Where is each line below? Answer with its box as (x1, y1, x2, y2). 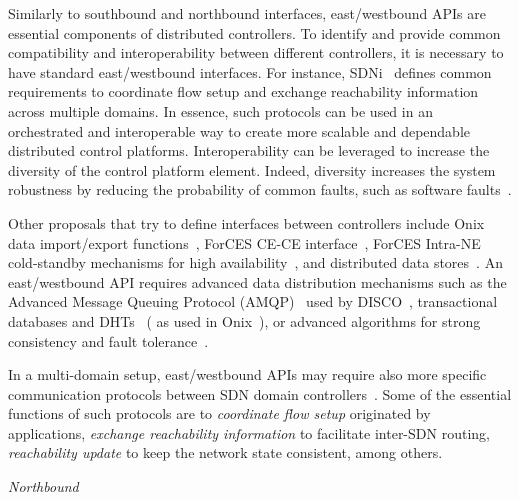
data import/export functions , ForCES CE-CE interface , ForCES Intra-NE (8, 232, 481, 253)
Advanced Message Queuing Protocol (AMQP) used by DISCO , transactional (8, 291, 498, 312)
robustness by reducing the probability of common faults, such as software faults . (8, 179, 512, 200)
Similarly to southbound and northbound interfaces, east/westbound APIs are (8, 3, 486, 23)
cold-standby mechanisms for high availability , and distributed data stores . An (8, 252, 503, 273)
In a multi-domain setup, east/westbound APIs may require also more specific (8, 364, 487, 385)
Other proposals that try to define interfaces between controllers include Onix (8, 212, 485, 233)
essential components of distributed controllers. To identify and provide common (8, 22, 501, 43)
